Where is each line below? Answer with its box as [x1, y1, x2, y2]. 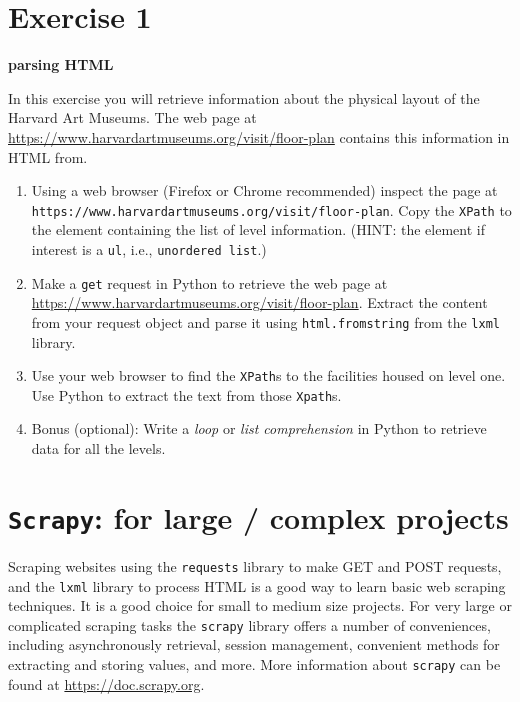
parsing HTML [8, 54, 114, 75]
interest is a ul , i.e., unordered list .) [31, 238, 267, 259]
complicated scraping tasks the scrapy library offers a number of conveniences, [8, 614, 491, 635]
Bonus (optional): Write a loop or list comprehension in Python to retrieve [31, 418, 487, 439]
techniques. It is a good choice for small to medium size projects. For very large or [8, 595, 512, 616]
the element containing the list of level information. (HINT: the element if [31, 219, 485, 240]
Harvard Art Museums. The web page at [8, 107, 257, 128]
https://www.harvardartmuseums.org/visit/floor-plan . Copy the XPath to [31, 199, 512, 220]
